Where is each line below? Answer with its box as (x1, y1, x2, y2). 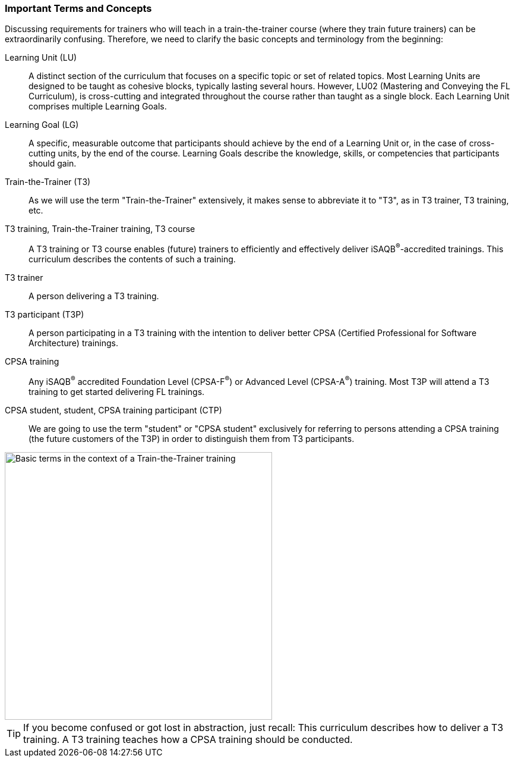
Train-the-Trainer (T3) (5, 177, 91, 187)
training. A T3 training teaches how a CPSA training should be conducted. (23, 733, 353, 745)
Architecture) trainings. (29, 338, 118, 349)
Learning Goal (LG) (5, 120, 79, 130)
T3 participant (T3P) (5, 309, 84, 320)
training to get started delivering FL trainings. (29, 386, 205, 397)
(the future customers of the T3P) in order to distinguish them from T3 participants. (29, 433, 355, 444)
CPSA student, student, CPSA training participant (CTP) (5, 404, 222, 415)
